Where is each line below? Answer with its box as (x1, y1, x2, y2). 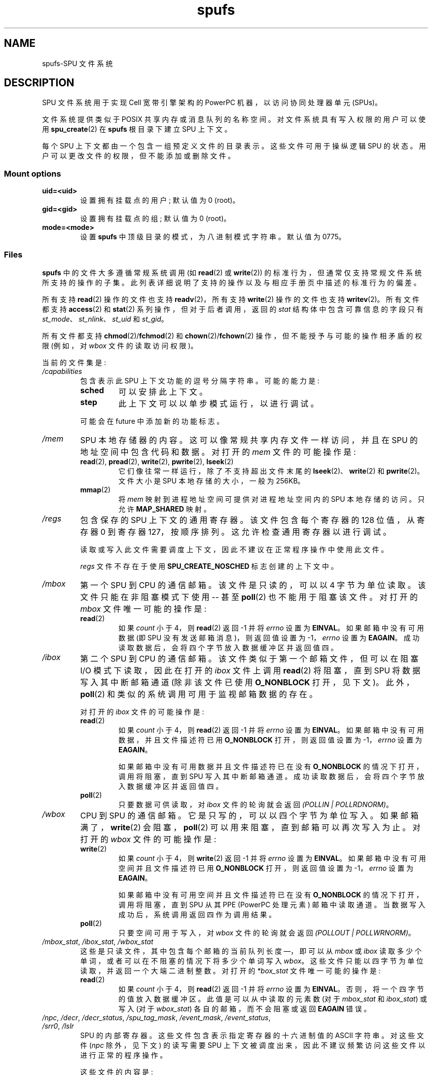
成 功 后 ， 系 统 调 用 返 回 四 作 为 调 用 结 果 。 (118, 910, 276, 919)
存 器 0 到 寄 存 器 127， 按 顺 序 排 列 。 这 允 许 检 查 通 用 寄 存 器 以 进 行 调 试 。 (80, 526, 391, 537)
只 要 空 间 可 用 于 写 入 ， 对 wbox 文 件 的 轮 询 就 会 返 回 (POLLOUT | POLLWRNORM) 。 (118, 928, 415, 937)
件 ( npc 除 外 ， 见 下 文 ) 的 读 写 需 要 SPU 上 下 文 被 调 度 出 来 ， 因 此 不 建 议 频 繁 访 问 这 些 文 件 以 (80, 1040, 425, 1049)
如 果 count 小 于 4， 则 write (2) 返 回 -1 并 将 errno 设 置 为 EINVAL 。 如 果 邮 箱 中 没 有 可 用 (118, 853, 426, 862)
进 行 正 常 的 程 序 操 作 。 (80, 1050, 167, 1059)
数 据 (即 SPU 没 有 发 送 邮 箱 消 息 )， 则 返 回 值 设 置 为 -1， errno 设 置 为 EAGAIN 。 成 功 (118, 633, 420, 642)
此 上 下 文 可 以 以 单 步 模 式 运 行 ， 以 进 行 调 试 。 (118, 398, 319, 408)
